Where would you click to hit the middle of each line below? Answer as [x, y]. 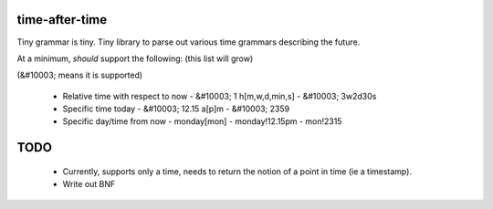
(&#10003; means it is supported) [80, 75]
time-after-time [62, 20]
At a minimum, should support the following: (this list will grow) [135, 58]
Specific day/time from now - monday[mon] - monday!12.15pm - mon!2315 [202, 121]
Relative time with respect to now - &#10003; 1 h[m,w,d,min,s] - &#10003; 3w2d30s [220, 96]
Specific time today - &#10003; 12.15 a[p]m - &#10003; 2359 [176, 109]
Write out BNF [89, 184]
